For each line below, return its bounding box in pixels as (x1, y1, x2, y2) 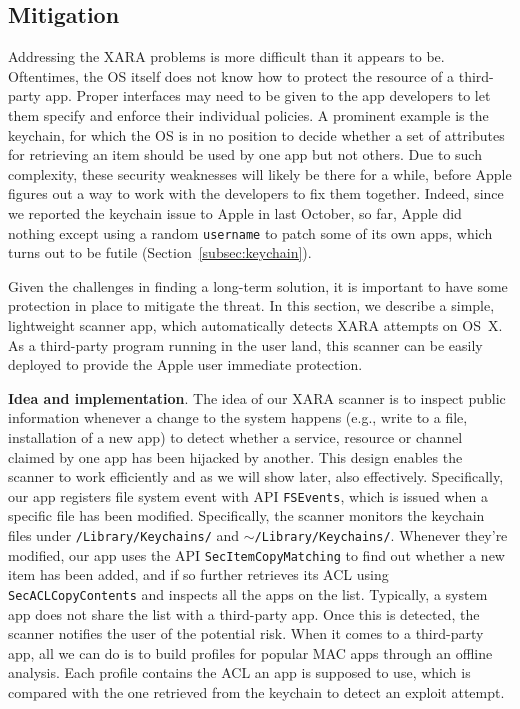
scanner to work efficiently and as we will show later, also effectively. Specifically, (8, 466, 504, 487)
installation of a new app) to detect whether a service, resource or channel (8, 426, 463, 447)
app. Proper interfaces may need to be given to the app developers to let (45, 85, 491, 106)
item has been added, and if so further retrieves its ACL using (8, 564, 389, 585)
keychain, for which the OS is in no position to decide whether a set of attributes (8, 124, 505, 145)
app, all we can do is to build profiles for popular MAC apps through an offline (8, 642, 493, 663)
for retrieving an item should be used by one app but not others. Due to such (8, 144, 482, 165)
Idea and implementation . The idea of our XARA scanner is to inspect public (8, 387, 506, 408)
